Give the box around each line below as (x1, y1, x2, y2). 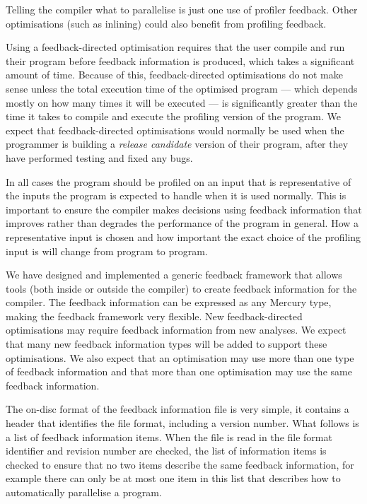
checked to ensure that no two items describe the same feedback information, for (6, 457, 354, 471)
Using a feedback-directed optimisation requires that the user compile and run (6, 40, 345, 54)
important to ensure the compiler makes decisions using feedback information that (6, 201, 362, 216)
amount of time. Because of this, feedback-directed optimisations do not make (6, 67, 343, 82)
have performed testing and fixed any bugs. (6, 150, 193, 165)
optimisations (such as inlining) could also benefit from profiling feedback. (6, 16, 327, 30)
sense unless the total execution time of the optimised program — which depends (6, 81, 358, 95)
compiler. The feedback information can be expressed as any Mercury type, (6, 295, 332, 310)
